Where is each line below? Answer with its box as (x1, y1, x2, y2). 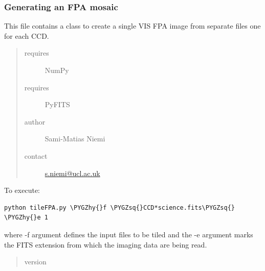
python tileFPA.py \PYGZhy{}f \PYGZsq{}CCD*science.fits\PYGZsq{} (4, 204, 235, 211)
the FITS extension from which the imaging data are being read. (4, 239, 207, 250)
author (24, 116, 46, 127)
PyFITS (45, 99, 70, 110)
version (24, 256, 47, 267)
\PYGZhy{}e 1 (4, 214, 48, 221)
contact (24, 150, 48, 161)
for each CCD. (4, 30, 49, 41)
